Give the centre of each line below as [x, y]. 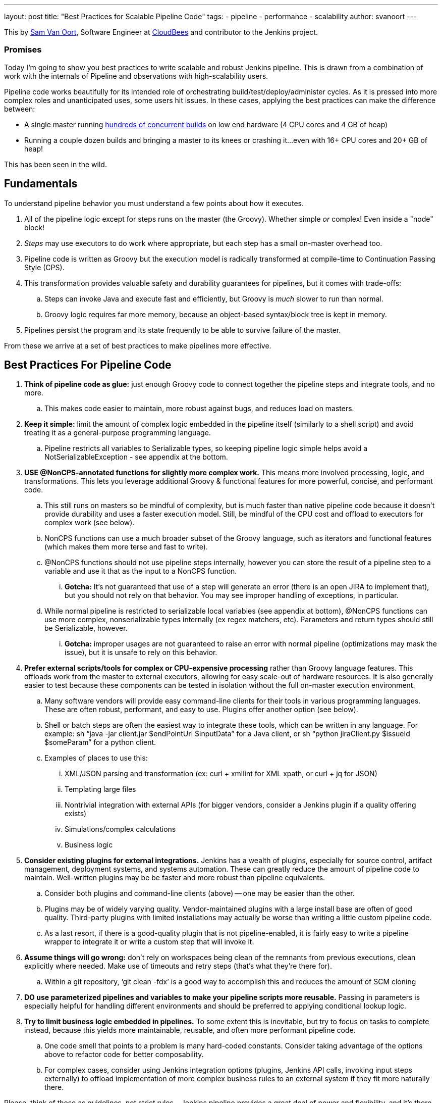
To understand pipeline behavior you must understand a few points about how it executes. [154, 203]
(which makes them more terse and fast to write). [126, 547]
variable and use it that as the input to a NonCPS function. [141, 571]
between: [20, 109]
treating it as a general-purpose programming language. [118, 433]
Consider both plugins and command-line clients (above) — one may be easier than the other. [200, 893]
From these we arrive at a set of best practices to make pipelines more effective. [138, 345]
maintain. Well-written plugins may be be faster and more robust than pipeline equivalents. [175, 878]
